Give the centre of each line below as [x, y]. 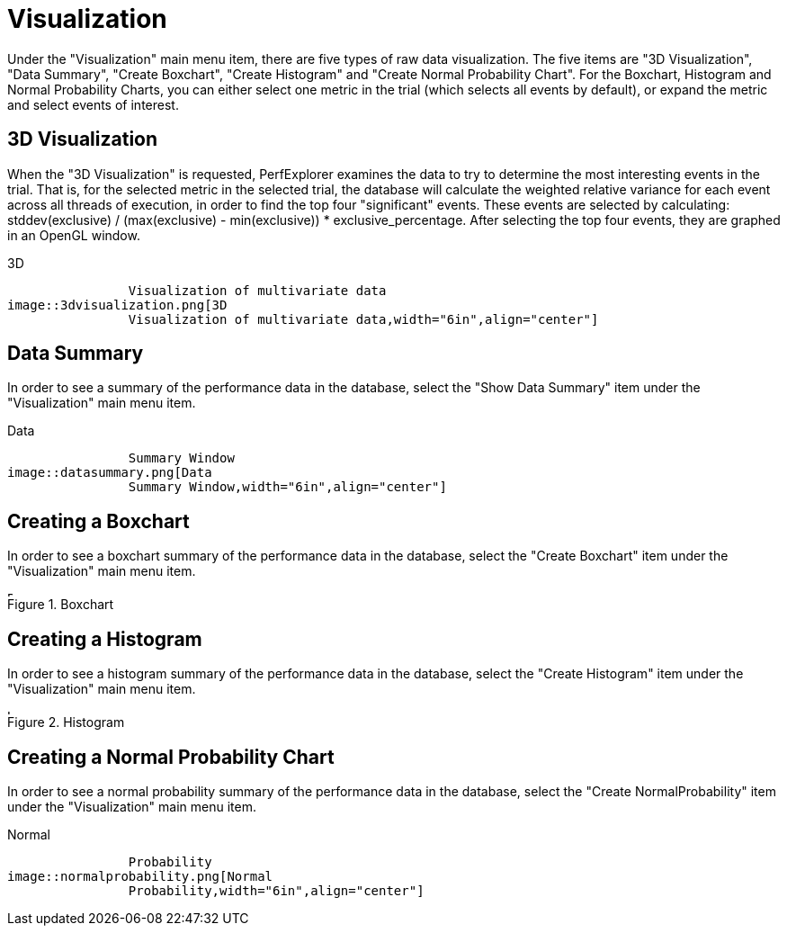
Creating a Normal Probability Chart [171, 757]
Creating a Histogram [105, 639]
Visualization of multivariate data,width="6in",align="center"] [363, 319]
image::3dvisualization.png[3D [117, 305]
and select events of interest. [93, 104]
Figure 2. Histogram [66, 722]
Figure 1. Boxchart [61, 605]
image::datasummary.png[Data [110, 473]
